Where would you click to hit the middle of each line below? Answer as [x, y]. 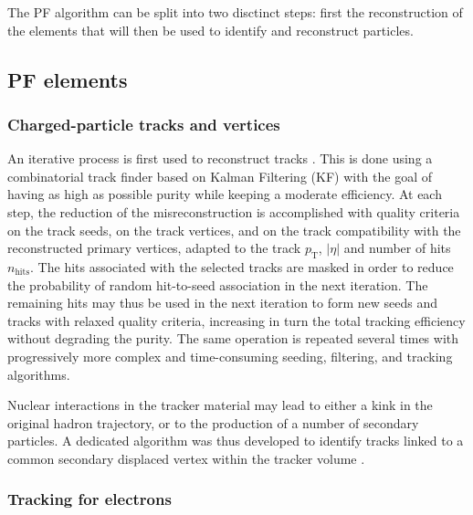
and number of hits [397, 248]
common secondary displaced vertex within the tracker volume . [186, 458]
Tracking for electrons [89, 499]
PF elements [68, 79]
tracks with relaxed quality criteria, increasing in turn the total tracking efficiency [236, 320]
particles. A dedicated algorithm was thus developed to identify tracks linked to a [236, 441]
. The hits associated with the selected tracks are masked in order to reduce [242, 266]
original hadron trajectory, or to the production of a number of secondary [213, 422]
